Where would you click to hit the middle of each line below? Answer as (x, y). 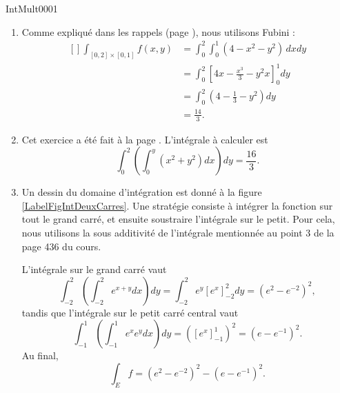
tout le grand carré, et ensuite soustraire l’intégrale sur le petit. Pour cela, (178, 219)
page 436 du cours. (61, 246)
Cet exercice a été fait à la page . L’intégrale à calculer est (145, 139)
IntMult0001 (32, 8)
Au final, (40, 355)
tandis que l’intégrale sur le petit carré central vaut (130, 312)
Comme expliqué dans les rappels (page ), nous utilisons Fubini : (159, 31)
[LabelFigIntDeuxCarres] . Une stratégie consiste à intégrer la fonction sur (177, 205)
